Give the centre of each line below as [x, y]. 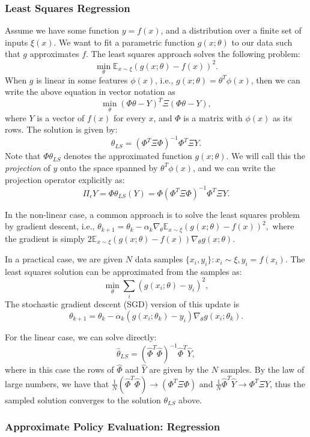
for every [130, 117]
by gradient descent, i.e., [50, 226]
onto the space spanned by [109, 167]
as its [282, 117]
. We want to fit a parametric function [124, 42]
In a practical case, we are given [64, 259]
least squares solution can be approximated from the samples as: [123, 271]
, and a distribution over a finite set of [231, 30]
